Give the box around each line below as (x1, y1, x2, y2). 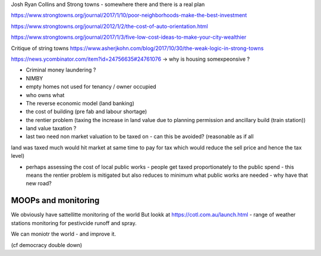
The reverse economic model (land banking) (26, 99, 135, 107)
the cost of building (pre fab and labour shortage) (26, 108, 147, 115)
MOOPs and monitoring (11, 195, 100, 205)
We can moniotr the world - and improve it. (11, 230, 116, 238)
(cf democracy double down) (11, 241, 83, 248)
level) (11, 152, 25, 160)
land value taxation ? (26, 125, 77, 132)
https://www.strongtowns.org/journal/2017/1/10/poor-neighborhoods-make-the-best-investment (11, 12, 247, 19)
